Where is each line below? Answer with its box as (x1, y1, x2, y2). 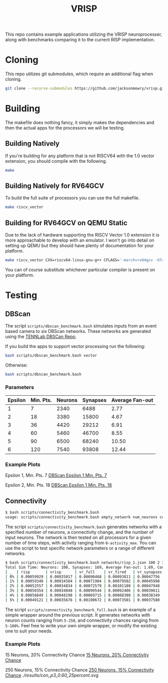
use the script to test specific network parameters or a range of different (5, 545, 155, 551)
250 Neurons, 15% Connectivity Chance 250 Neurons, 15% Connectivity (5, 667, 154, 673)
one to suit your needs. (5, 628, 53, 634)
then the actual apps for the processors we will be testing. (5, 125, 125, 131)
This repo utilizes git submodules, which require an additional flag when (5, 71, 153, 77)
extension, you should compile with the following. (5, 158, 107, 164)
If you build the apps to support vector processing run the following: (5, 344, 145, 349)
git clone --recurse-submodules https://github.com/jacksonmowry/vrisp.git (5, 86, 166, 91)
